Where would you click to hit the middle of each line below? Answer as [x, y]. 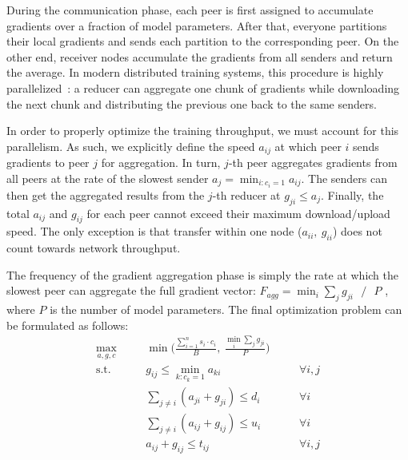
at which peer [308, 146]
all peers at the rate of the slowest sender [108, 178]
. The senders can [344, 178]
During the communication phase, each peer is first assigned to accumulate [190, 10]
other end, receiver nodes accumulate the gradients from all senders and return [200, 56]
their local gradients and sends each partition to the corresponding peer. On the [203, 41]
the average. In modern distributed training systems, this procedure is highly [195, 72]
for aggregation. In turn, [161, 163]
